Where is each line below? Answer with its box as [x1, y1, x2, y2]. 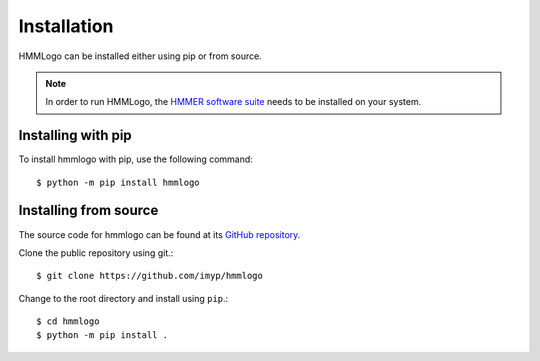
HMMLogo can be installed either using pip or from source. [18, 50, 262, 62]
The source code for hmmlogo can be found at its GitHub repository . [18, 228, 301, 240]
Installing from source [18, 202, 159, 219]
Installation [18, 15, 114, 37]
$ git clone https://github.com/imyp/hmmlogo [36, 270, 264, 282]
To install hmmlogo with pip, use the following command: [18, 153, 254, 165]
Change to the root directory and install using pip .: [18, 292, 229, 304]
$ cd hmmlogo [36, 316, 100, 327]
